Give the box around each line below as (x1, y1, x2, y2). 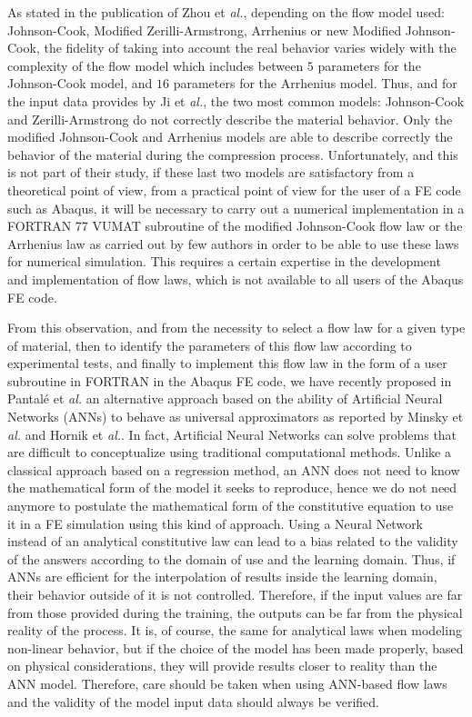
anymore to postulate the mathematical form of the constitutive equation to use (7, 496, 454, 515)
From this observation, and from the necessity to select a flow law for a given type (7, 318, 466, 337)
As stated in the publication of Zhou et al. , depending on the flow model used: (7, 3, 445, 21)
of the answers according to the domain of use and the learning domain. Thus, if (7, 549, 456, 568)
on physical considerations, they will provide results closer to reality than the (7, 656, 437, 675)
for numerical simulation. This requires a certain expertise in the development (7, 252, 441, 271)
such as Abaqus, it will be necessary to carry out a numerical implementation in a (7, 198, 465, 217)
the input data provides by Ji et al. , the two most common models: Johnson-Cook (7, 91, 465, 110)
